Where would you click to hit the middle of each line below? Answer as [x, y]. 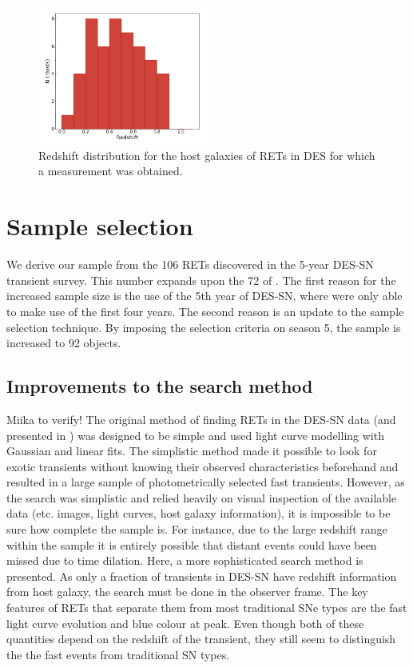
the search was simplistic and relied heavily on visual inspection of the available [202, 497]
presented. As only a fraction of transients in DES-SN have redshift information [202, 576]
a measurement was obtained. [111, 171]
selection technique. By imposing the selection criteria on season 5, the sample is [204, 327]
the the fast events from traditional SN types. [118, 654]
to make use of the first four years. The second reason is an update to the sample [205, 311]
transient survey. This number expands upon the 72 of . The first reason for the [201, 280]
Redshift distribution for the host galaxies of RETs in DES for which [207, 155]
